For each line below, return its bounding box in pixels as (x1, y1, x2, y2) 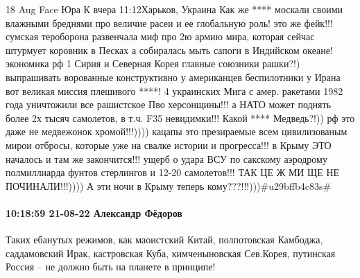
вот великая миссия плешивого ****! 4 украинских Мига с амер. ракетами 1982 (6, 83, 343, 98)
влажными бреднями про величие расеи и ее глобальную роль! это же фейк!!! (6, 15, 333, 30)
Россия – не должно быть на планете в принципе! (6, 259, 216, 274)
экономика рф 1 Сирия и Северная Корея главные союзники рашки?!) (6, 56, 300, 71)
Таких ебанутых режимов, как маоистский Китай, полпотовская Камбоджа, (6, 232, 323, 247)
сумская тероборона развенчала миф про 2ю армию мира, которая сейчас (6, 29, 315, 44)
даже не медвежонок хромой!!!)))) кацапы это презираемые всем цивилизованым (6, 124, 348, 139)
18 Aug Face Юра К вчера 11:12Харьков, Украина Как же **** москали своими (6, 2, 343, 16)
